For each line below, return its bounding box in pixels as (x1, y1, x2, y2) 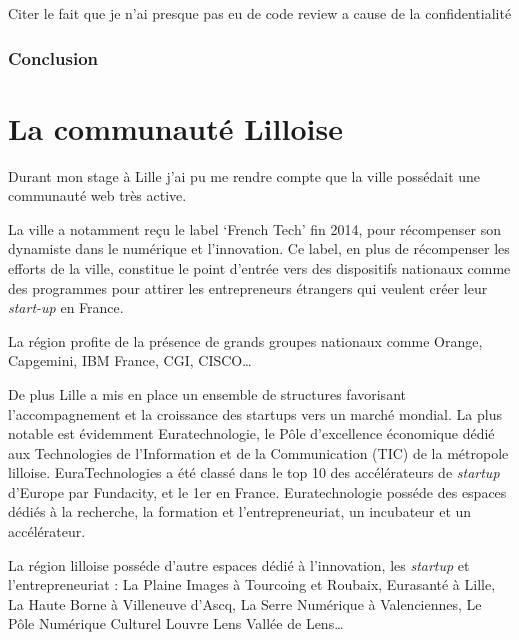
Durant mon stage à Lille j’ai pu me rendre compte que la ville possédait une (8, 165, 481, 186)
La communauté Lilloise (8, 107, 343, 148)
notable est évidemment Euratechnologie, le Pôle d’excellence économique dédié (8, 423, 495, 444)
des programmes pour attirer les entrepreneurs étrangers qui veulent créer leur (8, 277, 488, 298)
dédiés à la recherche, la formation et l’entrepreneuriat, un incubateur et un (8, 501, 472, 522)
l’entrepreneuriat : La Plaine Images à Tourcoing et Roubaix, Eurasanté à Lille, (8, 574, 496, 595)
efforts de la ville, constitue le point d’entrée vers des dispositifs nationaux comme (8, 257, 511, 278)
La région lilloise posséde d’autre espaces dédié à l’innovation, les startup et (8, 554, 470, 575)
